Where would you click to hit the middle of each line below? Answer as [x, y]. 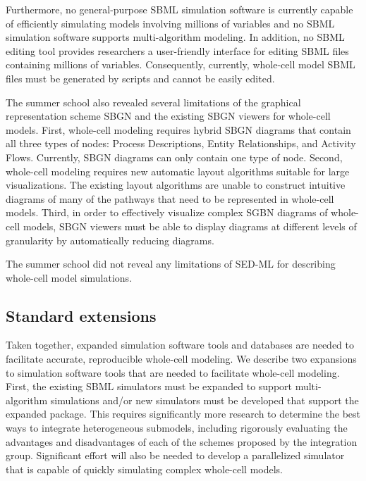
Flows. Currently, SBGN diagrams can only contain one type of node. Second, [174, 157]
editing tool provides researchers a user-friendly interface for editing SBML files [177, 50]
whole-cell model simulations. [69, 277]
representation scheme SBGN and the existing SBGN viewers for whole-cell [168, 116]
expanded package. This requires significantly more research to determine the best [183, 414]
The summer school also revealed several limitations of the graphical [153, 102]
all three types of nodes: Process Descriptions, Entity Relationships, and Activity [181, 143]
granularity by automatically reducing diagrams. [110, 240]
